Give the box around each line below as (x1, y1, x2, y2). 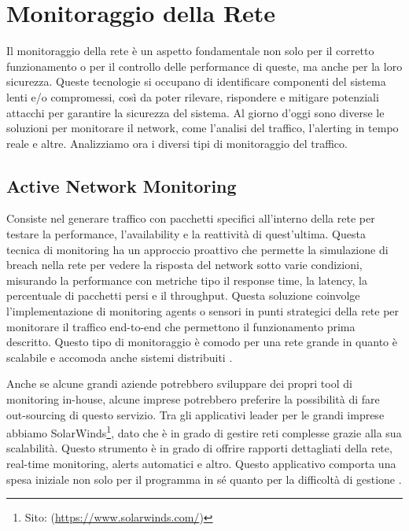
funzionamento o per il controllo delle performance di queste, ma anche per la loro (6, 57, 403, 74)
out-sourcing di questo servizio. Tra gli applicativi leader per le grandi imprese (6, 406, 385, 422)
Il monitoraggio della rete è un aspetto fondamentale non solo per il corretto (6, 42, 374, 59)
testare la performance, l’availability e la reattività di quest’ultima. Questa (6, 226, 366, 242)
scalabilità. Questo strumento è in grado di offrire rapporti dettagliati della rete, (6, 440, 392, 456)
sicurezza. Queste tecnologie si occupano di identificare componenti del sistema (6, 73, 386, 90)
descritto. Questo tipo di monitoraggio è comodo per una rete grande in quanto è (6, 334, 397, 350)
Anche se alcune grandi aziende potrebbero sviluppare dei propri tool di (6, 375, 352, 392)
